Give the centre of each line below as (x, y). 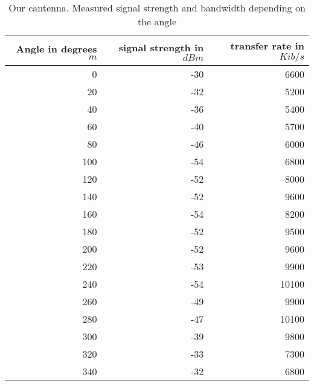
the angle (157, 21)
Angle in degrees (56, 49)
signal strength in (161, 47)
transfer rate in (267, 46)
